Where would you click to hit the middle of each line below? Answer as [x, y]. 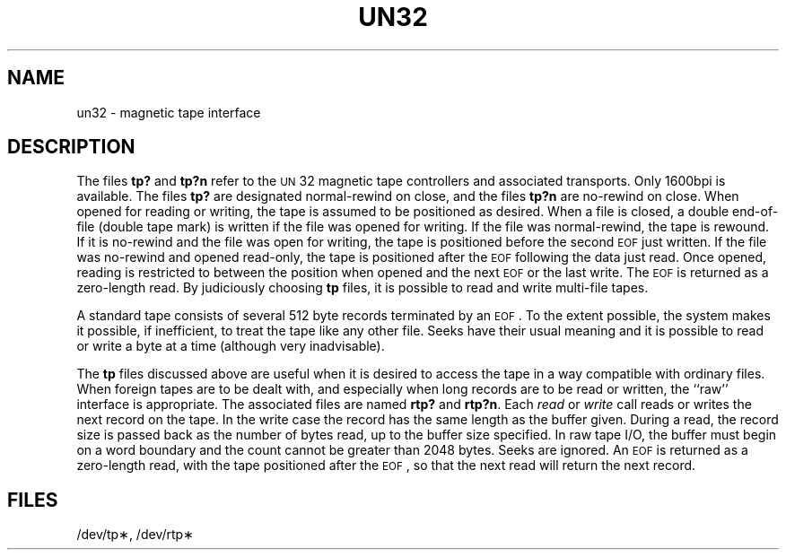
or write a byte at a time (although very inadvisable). [231, 346]
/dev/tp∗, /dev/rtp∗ [135, 535]
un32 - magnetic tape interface [169, 112]
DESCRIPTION [71, 147]
